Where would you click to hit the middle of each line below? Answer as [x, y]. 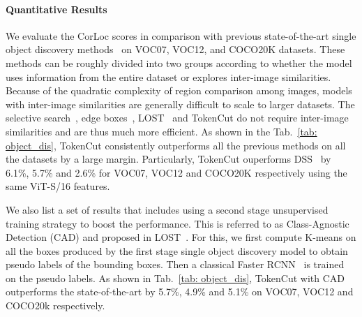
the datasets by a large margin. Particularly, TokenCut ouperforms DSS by [168, 159]
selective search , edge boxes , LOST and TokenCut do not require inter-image [177, 118]
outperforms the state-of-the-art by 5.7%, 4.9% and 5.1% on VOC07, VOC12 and [180, 292]
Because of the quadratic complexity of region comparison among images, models [179, 90]
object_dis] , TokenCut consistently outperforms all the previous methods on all [176, 145]
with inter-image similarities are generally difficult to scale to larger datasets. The [180, 104]
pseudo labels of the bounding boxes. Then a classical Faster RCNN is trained [175, 264]
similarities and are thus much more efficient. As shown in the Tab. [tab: [161, 131]
